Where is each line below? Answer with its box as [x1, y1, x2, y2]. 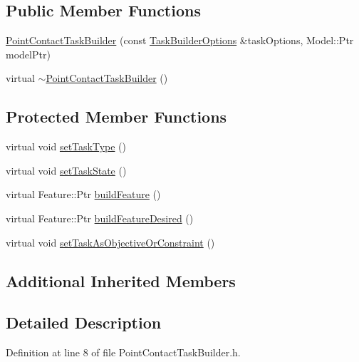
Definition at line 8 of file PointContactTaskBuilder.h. [6, 345, 241, 360]
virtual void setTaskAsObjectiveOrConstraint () [6, 234, 215, 249]
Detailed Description [6, 311, 162, 333]
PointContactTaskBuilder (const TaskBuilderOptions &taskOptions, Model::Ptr [6, 33, 354, 48]
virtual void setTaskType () [6, 139, 127, 154]
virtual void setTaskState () [6, 162, 127, 177]
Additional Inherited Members [6, 269, 236, 291]
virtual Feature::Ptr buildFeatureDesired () [6, 210, 194, 225]
